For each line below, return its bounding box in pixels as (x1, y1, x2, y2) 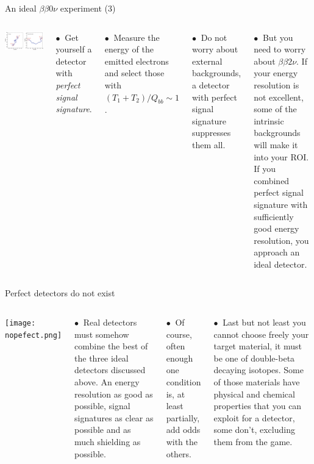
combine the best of (74, 340, 148, 352)
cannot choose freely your (213, 327, 309, 340)
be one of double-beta (213, 351, 295, 364)
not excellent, (254, 90, 304, 103)
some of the (254, 102, 297, 115)
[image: (5, 319, 36, 328)
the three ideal (74, 351, 129, 364)
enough (166, 351, 193, 364)
